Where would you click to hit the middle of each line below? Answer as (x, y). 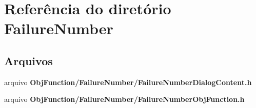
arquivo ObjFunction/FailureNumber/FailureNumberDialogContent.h (128, 82)
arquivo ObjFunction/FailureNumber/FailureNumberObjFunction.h (124, 99)
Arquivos (28, 60)
